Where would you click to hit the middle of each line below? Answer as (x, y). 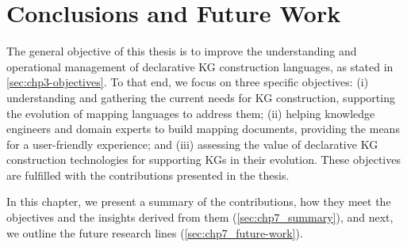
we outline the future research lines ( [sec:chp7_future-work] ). (155, 232)
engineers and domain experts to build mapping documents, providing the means (203, 129)
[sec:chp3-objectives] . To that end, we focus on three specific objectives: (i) (188, 82)
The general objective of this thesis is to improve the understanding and (182, 51)
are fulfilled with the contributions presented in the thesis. (148, 175)
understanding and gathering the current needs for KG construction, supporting (201, 97)
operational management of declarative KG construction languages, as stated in (200, 66)
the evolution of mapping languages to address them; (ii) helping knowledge (191, 113)
